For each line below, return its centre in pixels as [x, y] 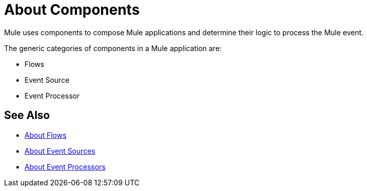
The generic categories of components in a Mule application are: [113, 48]
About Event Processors [65, 166]
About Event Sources [60, 151]
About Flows [46, 135]
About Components [72, 10]
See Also [27, 115]
